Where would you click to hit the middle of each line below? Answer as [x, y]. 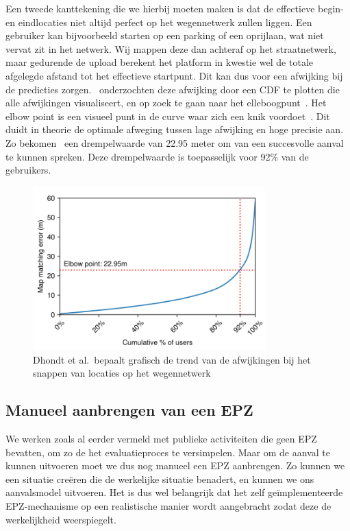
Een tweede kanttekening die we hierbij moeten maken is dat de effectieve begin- [175, 8]
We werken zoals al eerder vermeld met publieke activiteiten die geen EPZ [161, 439]
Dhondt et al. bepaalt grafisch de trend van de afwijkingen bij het [172, 359]
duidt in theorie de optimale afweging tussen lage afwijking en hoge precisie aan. [175, 129]
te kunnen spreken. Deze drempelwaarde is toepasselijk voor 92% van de [157, 156]
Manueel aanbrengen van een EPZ [129, 410]
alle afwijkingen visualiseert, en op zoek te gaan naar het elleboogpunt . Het [166, 103]
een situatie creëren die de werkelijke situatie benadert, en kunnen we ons [160, 479]
